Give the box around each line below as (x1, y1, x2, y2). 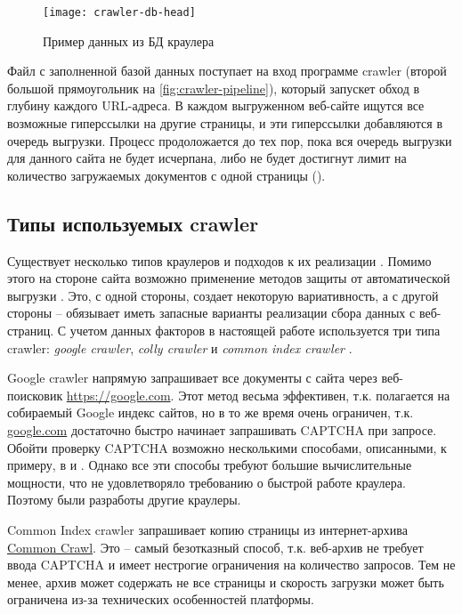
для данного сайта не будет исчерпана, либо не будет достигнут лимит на (7, 149, 407, 167)
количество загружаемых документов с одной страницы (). (7, 166, 326, 184)
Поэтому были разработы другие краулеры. (7, 490, 241, 509)
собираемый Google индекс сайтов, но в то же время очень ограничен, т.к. (7, 403, 414, 422)
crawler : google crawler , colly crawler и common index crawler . (7, 338, 353, 357)
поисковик (7, 385, 63, 404)
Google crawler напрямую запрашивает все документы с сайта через (7, 368, 377, 387)
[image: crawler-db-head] (43, 6, 196, 19)
